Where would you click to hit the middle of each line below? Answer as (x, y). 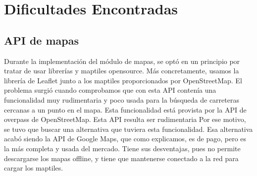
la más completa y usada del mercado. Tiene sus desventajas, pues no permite (122, 148)
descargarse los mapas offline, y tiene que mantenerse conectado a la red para (121, 158)
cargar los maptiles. (34, 168)
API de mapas (42, 40)
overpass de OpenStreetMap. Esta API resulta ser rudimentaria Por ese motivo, (125, 119)
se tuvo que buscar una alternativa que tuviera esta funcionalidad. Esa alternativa (128, 129)
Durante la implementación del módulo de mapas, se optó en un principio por (122, 61)
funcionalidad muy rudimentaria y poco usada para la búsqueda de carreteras (122, 99)
